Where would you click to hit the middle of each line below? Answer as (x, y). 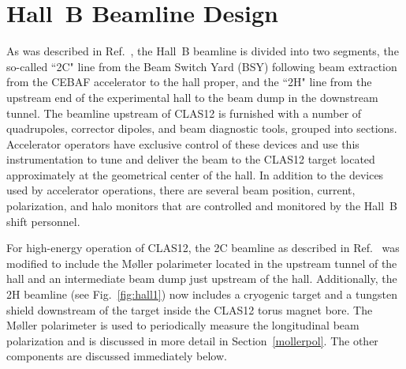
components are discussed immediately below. (117, 356)
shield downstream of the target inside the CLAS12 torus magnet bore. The (190, 309)
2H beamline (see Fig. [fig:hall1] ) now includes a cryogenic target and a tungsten (202, 294)
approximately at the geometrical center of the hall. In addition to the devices (195, 174)
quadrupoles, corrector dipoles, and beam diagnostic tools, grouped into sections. (202, 128)
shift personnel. (43, 221)
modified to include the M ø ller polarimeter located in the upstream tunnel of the (202, 263)
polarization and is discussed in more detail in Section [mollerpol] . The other (192, 340)
